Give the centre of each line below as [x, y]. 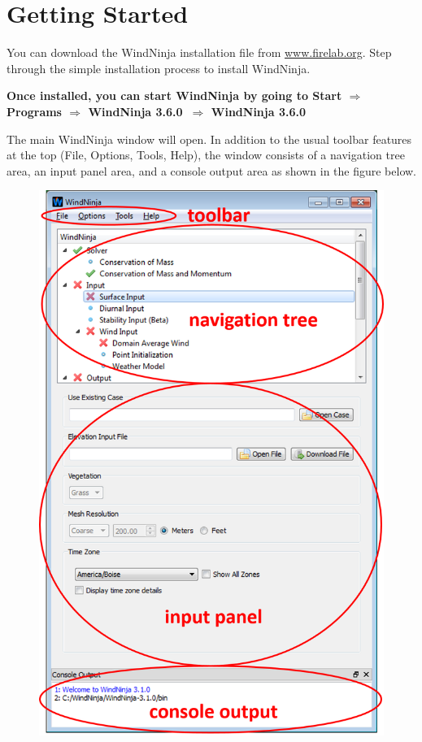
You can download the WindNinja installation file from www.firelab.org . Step [199, 52]
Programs [34, 111]
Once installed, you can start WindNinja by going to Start [174, 95]
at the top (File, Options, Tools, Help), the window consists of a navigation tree [206, 155]
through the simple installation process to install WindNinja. [159, 68]
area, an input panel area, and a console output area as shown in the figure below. [212, 170]
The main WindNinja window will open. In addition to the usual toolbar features [209, 139]
